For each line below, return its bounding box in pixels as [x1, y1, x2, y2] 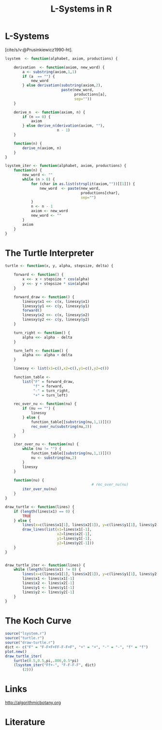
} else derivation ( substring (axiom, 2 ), [22, 83, 103, 88]
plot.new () [5, 649, 27, 654]
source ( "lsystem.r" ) [5, 631, 47, 636]
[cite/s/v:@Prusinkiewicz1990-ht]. [5, 47, 73, 52]
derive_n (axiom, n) [22, 146, 62, 150]
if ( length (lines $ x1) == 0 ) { [14, 509, 75, 514]
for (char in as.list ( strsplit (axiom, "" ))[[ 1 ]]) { [30, 181, 135, 186]
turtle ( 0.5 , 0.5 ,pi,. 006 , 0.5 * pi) [14, 658, 79, 663]
